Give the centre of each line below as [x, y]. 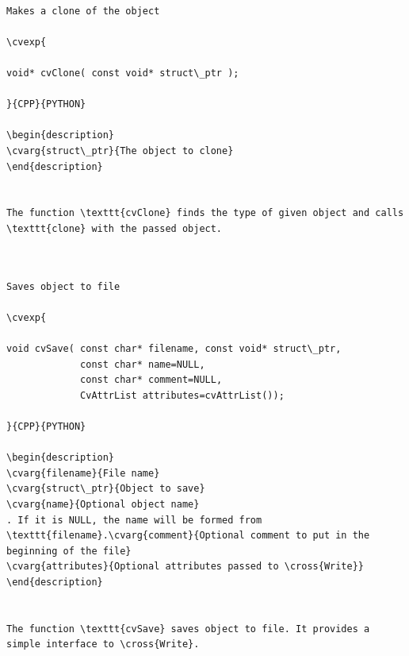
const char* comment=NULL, [151, 380]
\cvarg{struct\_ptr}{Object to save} [106, 489]
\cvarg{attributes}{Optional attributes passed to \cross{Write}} [185, 567]
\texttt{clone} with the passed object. [115, 228]
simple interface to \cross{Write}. [103, 644]
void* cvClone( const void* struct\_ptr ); [123, 73]
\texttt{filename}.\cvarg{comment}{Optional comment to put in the [188, 536]
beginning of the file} [69, 551]
